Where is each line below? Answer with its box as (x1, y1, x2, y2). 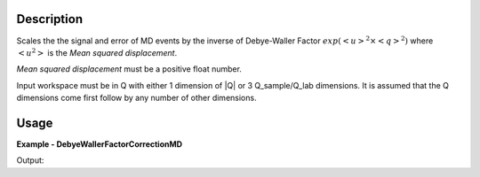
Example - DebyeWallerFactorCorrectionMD (16, 138, 182, 150)
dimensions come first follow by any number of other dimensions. (16, 93, 257, 104)
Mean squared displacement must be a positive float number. (16, 64, 242, 74)
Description (16, 12, 84, 27)
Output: (16, 155, 44, 165)
